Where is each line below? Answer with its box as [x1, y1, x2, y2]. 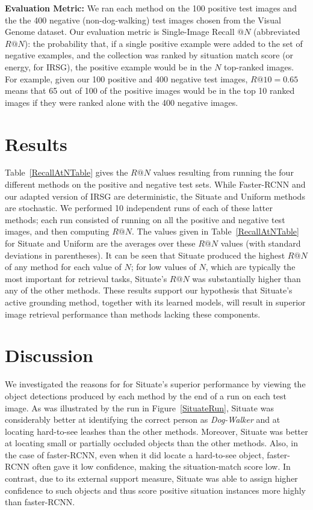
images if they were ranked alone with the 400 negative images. [5, 96, 238, 108]
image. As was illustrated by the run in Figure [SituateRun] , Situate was [5, 401, 274, 414]
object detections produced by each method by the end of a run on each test [5, 389, 287, 402]
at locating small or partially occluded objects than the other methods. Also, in [5, 437, 298, 449]
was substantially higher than [192, 272, 301, 284]
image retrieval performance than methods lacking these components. [5, 307, 261, 320]
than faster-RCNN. [5, 496, 75, 508]
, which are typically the [205, 260, 296, 273]
